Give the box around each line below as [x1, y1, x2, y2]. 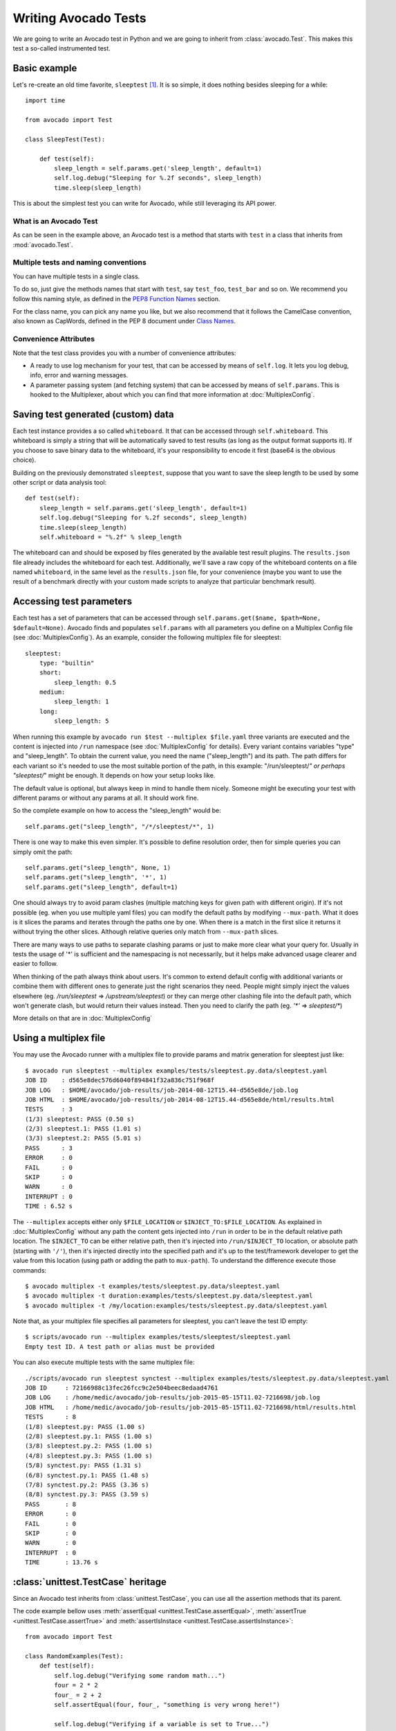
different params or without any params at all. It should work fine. [12, 793, 199, 802]
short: [39, 669, 62, 676]
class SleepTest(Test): [25, 135, 106, 143]
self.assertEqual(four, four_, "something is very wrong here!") [54, 1701, 281, 1708]
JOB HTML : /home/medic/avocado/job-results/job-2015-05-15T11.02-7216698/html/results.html [25, 1403, 357, 1411]
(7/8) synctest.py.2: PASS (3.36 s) [25, 1480, 149, 1489]
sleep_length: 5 [54, 717, 109, 725]
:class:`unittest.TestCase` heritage [12, 1576, 167, 1588]
